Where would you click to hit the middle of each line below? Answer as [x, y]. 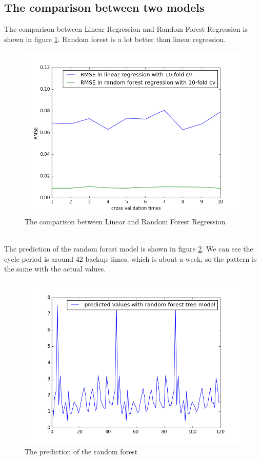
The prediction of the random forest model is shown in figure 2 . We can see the [129, 249]
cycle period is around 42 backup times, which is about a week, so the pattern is [130, 258]
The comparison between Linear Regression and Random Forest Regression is [126, 29]
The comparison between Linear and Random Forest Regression [125, 221]
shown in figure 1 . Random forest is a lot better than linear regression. [115, 39]
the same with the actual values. [55, 269]
